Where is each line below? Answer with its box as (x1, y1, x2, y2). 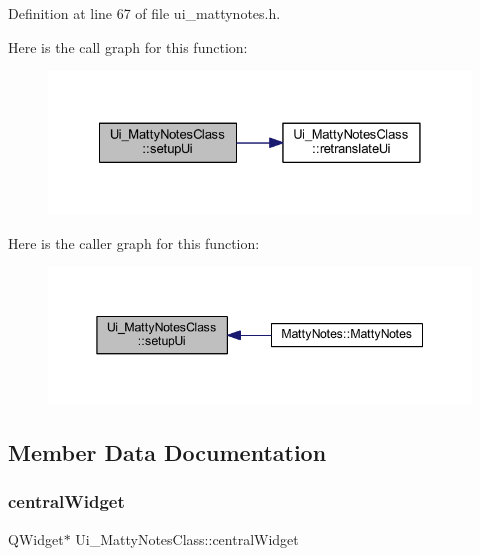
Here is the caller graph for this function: (8, 232, 260, 253)
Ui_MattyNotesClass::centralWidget (75, 528, 299, 549)
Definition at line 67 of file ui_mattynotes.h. (8, 3, 281, 23)
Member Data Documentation (8, 436, 327, 467)
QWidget (8, 528, 64, 549)
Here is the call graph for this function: (8, 36, 248, 57)
